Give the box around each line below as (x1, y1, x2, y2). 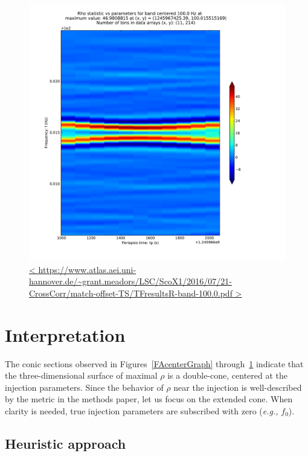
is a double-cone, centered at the (167, 369, 288, 382)
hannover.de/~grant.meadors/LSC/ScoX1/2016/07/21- (29, 275, 233, 287)
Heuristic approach (5, 434, 126, 452)
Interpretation (5, 322, 126, 347)
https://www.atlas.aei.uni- (38, 263, 136, 275)
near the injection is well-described (173, 381, 302, 393)
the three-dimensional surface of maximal (5, 369, 158, 382)
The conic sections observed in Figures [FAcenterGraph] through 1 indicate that (5, 357, 304, 370)
